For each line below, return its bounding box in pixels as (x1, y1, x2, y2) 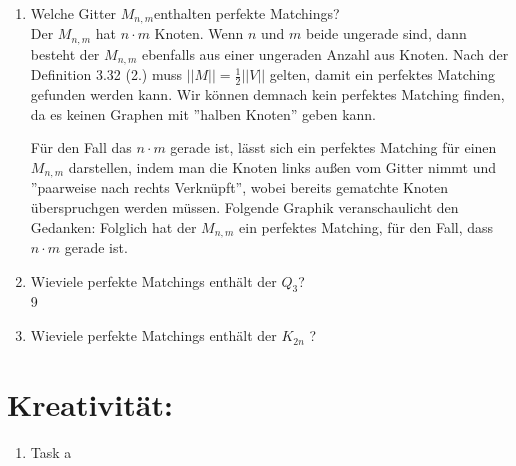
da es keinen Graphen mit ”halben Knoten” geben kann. (30, 103, 376, 124)
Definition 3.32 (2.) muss (30, 64, 183, 85)
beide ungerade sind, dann (306, 23, 467, 44)
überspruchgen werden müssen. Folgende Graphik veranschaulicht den (30, 197, 459, 218)
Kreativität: (7, 383, 173, 424)
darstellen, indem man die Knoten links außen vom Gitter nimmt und (68, 156, 497, 177)
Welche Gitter (30, 3, 117, 23)
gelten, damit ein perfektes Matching (269, 64, 496, 85)
